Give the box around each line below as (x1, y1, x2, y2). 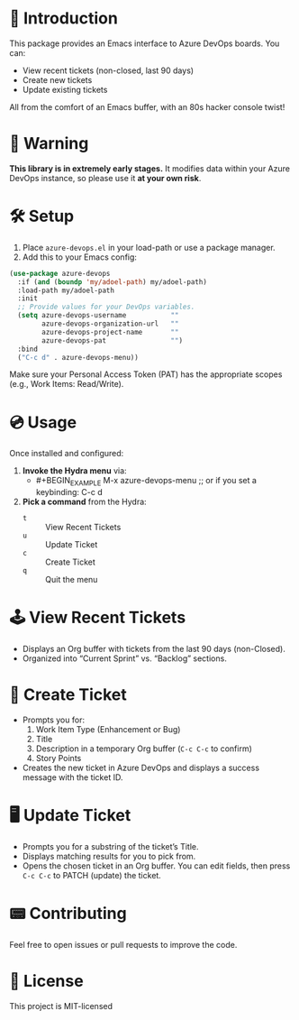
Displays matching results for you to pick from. (22, 850, 196, 861)
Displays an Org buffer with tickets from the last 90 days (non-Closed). (22, 644, 285, 655)
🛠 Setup (9, 207, 75, 226)
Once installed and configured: (9, 448, 124, 459)
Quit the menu (44, 574, 98, 585)
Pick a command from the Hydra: (22, 496, 147, 508)
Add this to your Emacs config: (22, 252, 138, 262)
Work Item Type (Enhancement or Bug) (35, 724, 181, 735)
